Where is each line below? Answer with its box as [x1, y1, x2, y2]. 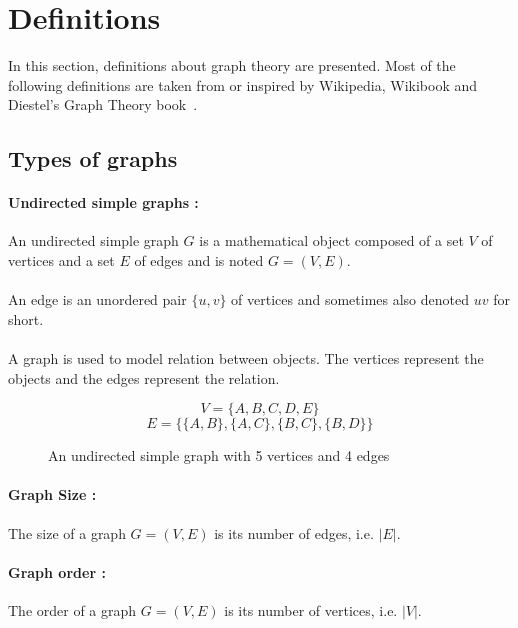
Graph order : [8, 561, 106, 582]
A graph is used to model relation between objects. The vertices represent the [8, 348, 484, 369]
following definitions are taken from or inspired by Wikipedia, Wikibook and [8, 74, 478, 95]
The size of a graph [8, 522, 126, 543]
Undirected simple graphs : [8, 192, 199, 213]
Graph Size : [8, 484, 97, 505]
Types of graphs [8, 143, 178, 174]
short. [8, 308, 44, 329]
